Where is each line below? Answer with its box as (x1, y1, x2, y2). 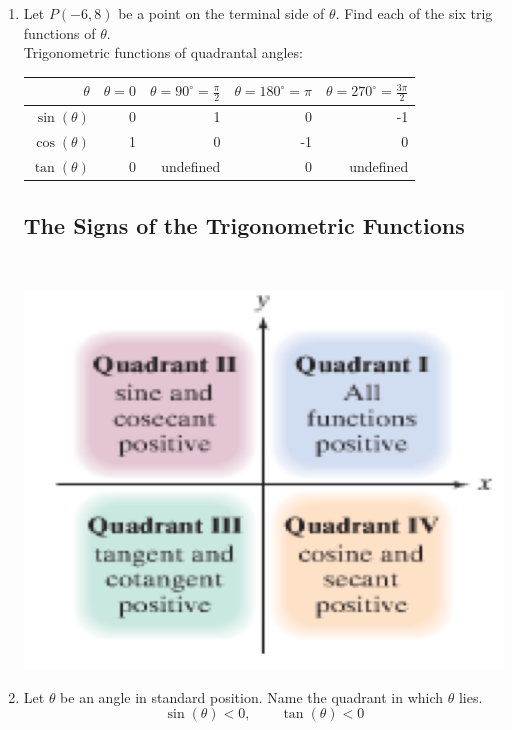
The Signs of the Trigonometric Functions (23, 209, 465, 240)
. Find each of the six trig (335, 3, 493, 23)
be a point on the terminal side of (118, 3, 325, 23)
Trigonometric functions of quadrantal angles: (23, 42, 303, 63)
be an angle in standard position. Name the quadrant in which (60, 686, 444, 707)
